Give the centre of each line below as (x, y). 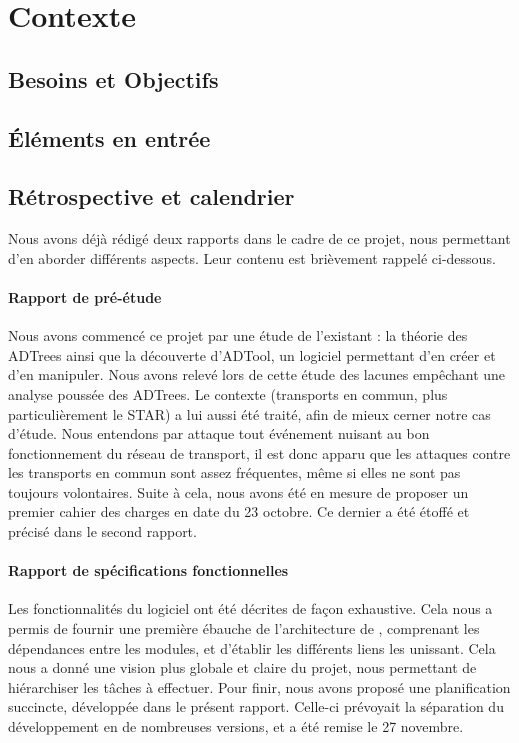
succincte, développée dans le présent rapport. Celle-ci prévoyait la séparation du (256, 706)
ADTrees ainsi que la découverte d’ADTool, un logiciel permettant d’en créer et (252, 354)
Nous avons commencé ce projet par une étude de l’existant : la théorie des (238, 335)
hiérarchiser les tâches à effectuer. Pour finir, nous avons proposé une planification (259, 686)
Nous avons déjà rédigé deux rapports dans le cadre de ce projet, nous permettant (259, 238)
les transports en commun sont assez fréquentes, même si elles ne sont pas (234, 472)
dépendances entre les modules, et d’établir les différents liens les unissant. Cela (252, 647)
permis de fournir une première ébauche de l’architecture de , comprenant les (244, 628)
